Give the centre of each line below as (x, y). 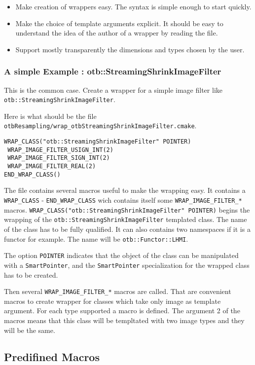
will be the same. (30, 330)
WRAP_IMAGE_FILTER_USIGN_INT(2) (60, 150)
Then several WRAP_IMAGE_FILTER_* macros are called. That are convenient (118, 291)
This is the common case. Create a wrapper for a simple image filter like (113, 90)
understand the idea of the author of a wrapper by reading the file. (117, 33)
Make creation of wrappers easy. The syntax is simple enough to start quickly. (133, 6)
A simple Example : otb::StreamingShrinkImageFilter (113, 71)
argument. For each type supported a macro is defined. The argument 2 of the (122, 310)
